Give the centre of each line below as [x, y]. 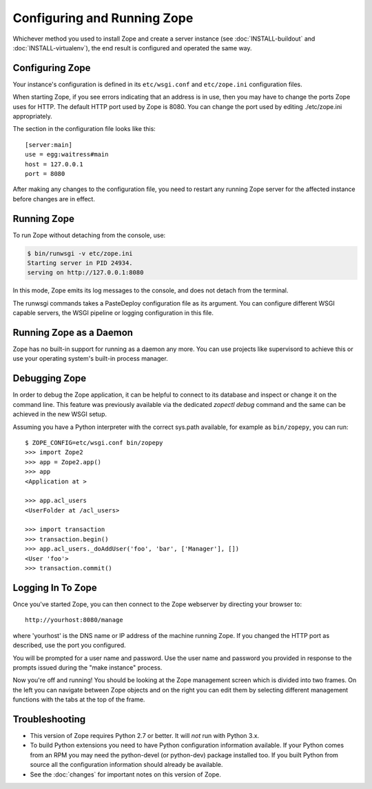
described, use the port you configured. [70, 646]
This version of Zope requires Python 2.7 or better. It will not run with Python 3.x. [145, 735]
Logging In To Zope [55, 587]
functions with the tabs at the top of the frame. [79, 699]
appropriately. [33, 117]
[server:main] [49, 144]
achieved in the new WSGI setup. [60, 415]
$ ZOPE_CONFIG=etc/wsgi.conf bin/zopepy [94, 442]
